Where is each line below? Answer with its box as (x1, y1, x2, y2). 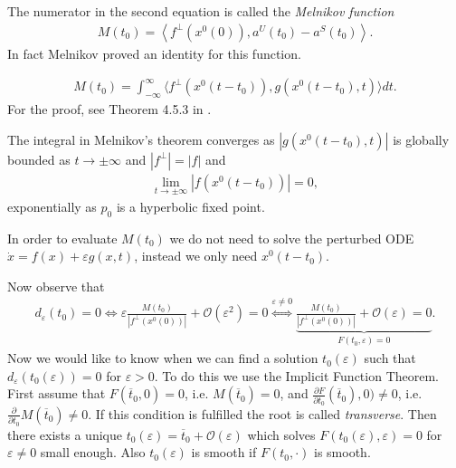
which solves (247, 425, 316, 444)
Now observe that (7, 276, 105, 295)
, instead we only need (134, 246, 258, 265)
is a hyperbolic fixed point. (116, 196, 265, 215)
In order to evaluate (7, 228, 118, 247)
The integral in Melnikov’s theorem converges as (7, 129, 275, 148)
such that (364, 349, 416, 368)
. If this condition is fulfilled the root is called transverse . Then (88, 404, 437, 423)
